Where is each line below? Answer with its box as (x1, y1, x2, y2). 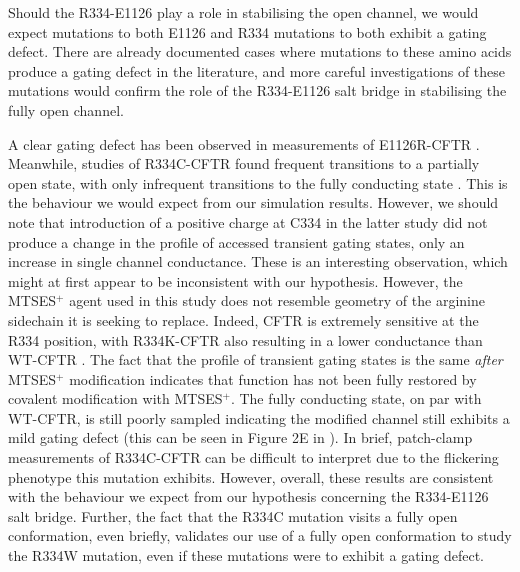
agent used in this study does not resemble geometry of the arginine (69, 290, 485, 311)
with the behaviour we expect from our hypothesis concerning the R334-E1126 (8, 486, 489, 507)
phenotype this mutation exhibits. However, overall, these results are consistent (8, 466, 494, 487)
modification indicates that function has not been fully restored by (69, 368, 477, 389)
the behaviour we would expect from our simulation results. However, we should (8, 192, 499, 213)
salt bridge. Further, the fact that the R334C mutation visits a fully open (8, 505, 458, 526)
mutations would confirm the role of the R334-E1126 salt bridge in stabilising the (8, 80, 507, 101)
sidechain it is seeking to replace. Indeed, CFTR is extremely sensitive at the (8, 309, 479, 330)
